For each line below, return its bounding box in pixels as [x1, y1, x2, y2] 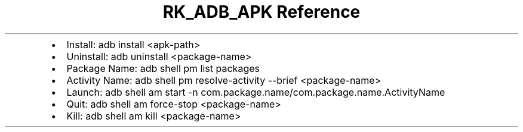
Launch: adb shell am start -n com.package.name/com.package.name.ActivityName [66, 86, 445, 98]
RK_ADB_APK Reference [162, 2, 361, 22]
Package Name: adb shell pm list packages [66, 62, 260, 74]
